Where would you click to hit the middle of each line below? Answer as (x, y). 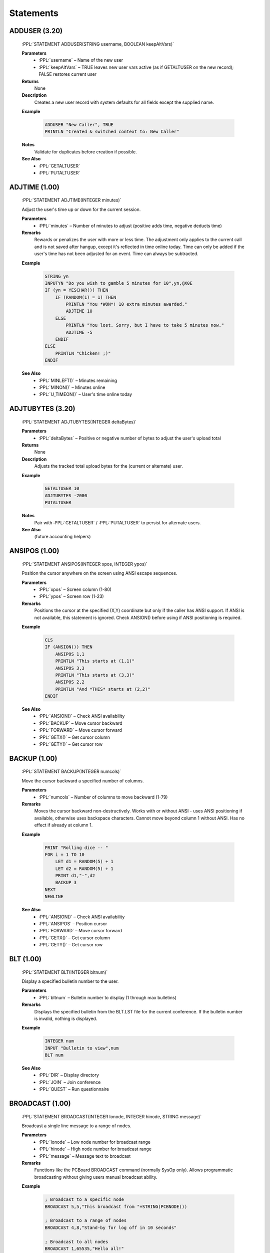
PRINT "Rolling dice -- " (76, 848)
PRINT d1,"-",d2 (75, 876)
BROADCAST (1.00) (40, 1103)
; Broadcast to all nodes (76, 1241)
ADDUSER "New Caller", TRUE (79, 125)
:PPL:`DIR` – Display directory (69, 1075)
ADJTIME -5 (79, 332)
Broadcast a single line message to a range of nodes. (76, 1126)
